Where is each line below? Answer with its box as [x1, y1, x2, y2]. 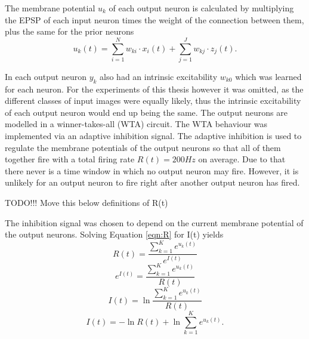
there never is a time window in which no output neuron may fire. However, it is [5, 164, 299, 177]
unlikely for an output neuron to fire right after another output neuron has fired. [5, 176, 300, 189]
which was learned [235, 70, 302, 82]
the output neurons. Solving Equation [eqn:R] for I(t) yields [5, 228, 224, 241]
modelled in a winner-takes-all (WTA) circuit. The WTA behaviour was [5, 118, 268, 130]
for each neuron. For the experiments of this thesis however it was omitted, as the [5, 82, 304, 95]
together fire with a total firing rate [5, 153, 135, 165]
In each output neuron [5, 70, 86, 82]
